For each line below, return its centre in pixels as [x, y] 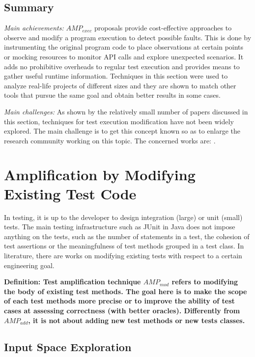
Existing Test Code [70, 193]
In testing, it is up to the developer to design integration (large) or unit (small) [123, 217]
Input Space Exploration [68, 346]
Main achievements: [34, 28]
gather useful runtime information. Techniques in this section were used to [116, 76]
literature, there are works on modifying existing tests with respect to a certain [123, 256]
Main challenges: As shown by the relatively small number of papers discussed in [126, 111]
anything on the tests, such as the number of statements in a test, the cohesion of [127, 236]
